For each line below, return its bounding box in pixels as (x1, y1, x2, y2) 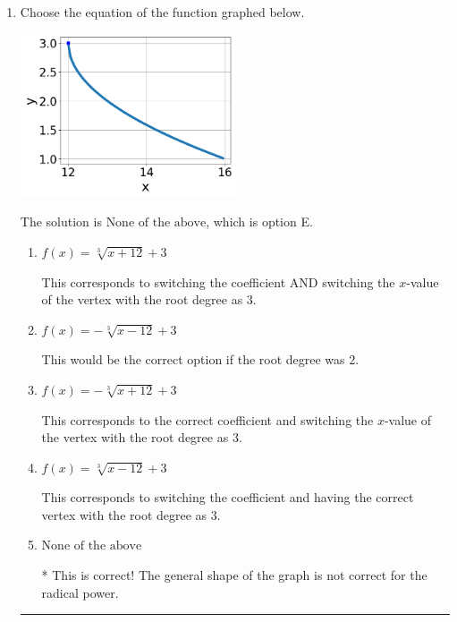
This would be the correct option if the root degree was (41, 350, 345, 369)
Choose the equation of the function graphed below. (20, 3, 305, 21)
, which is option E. (206, 212, 313, 231)
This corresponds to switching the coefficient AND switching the (41, 272, 395, 291)
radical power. (41, 583, 119, 601)
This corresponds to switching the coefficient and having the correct (41, 488, 414, 507)
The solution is (20, 212, 102, 231)
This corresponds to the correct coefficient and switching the (41, 410, 374, 429)
